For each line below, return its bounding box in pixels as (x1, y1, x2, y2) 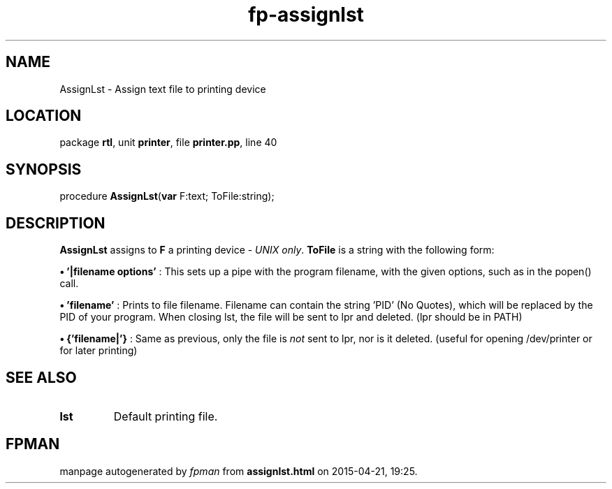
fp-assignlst (248, 3, 364, 27)
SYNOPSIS (6, 160, 82, 178)
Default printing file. (113, 409, 218, 423)
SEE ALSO (6, 368, 77, 386)
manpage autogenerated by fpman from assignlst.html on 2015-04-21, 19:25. (59, 465, 418, 477)
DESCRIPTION (6, 214, 105, 232)
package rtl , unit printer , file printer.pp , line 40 (59, 136, 277, 149)
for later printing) (59, 344, 138, 357)
